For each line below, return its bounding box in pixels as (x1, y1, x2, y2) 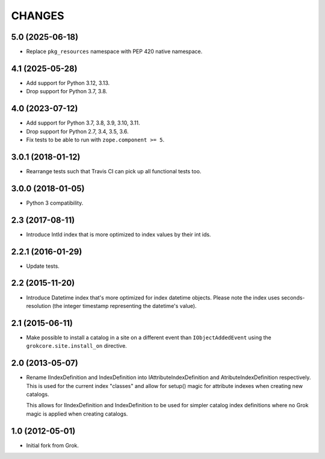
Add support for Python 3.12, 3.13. (26, 79, 110, 87)
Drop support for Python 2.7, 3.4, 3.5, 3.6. (26, 128, 129, 135)
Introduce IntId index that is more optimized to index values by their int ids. (26, 230, 211, 238)
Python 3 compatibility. (26, 199, 84, 206)
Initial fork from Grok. (26, 442, 79, 449)
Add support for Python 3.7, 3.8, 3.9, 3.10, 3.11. (26, 119, 140, 126)
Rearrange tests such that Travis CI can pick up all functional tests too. (26, 167, 202, 174)
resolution (26, 302, 51, 309)
